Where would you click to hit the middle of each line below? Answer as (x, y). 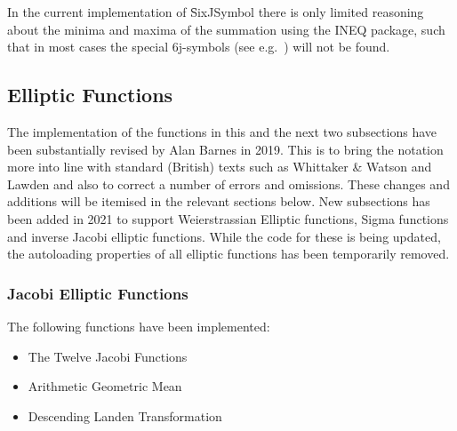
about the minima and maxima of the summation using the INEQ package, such (226, 29)
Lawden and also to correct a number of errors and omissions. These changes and (228, 184)
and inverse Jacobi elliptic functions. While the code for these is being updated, (224, 236)
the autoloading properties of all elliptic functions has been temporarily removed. (228, 254)
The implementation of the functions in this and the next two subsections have (222, 131)
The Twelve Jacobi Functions (108, 356)
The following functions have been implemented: (139, 326)
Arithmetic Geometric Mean (105, 386)
